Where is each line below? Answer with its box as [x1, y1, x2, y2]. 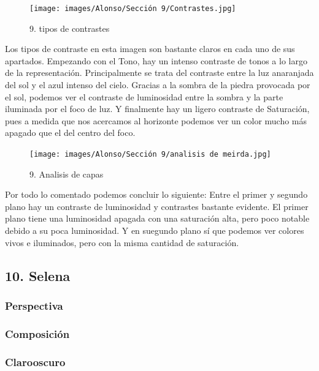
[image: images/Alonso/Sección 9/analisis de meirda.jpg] [29, 150, 271, 159]
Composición [5, 326, 70, 341]
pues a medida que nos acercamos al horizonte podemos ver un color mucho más [5, 114, 307, 127]
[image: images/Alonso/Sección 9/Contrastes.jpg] [29, 4, 236, 13]
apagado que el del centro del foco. [5, 126, 136, 139]
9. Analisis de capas [29, 167, 104, 180]
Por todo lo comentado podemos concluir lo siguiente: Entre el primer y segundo [5, 188, 308, 201]
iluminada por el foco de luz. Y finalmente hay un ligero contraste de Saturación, [5, 102, 310, 115]
